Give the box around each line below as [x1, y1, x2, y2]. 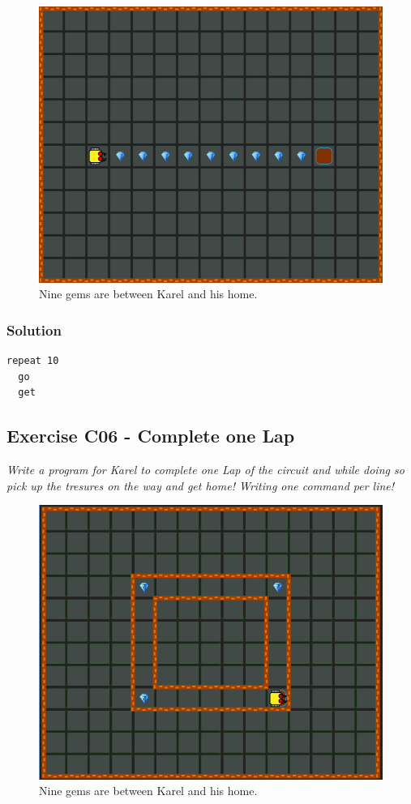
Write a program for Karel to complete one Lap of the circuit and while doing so [6, 460, 405, 477]
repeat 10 [6, 354, 59, 366]
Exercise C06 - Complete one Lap [6, 423, 295, 448]
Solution [6, 319, 62, 340]
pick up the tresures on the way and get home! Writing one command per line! [6, 477, 395, 494]
